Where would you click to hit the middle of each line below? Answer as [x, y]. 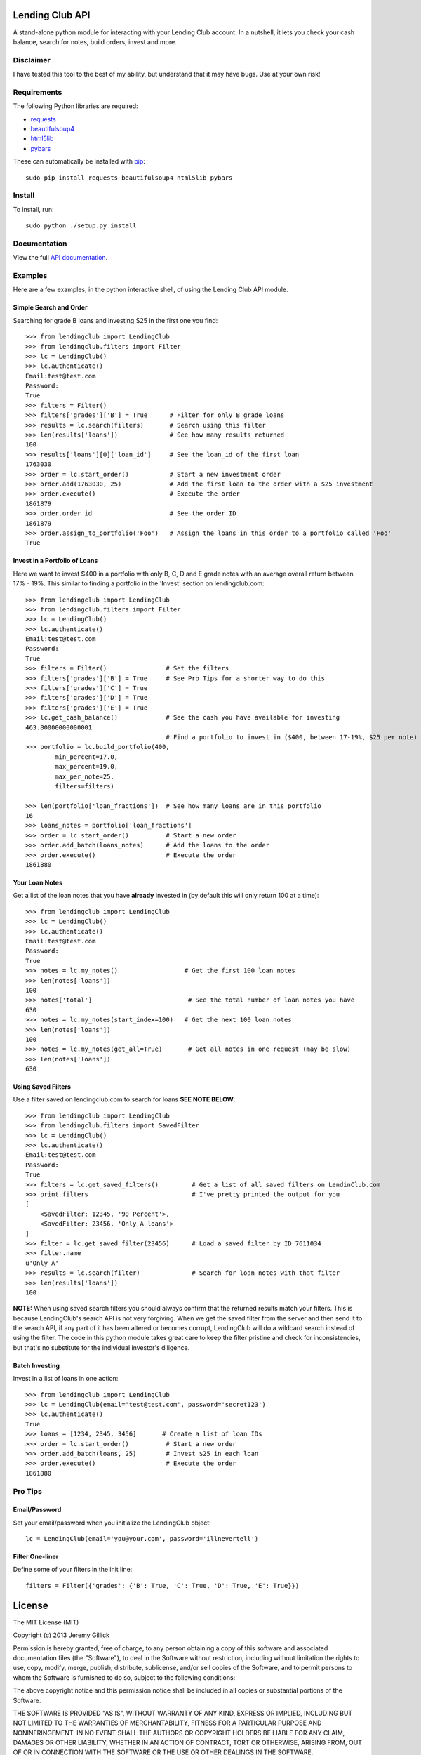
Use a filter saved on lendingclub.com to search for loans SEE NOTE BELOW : [124, 1099]
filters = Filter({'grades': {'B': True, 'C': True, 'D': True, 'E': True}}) [162, 1585]
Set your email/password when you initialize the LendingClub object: [112, 1523]
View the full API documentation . [60, 258]
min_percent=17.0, [87, 757]
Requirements [38, 92]
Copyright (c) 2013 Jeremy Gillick [61, 1635]
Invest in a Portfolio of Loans [55, 561]
